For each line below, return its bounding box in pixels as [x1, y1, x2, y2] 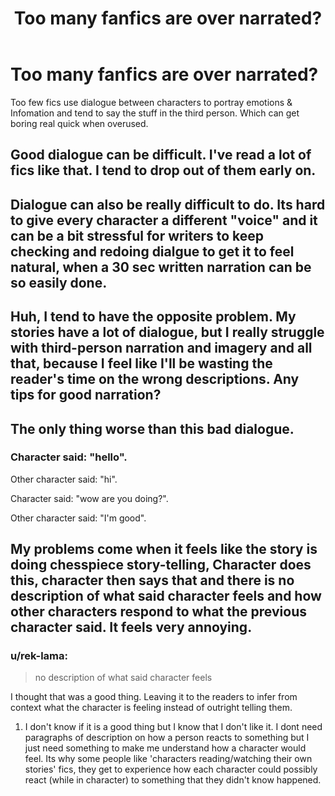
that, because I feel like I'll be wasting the [10, 355, 273, 372]
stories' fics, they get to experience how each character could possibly [24, 763, 318, 776]
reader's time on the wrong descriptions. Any [10, 371, 300, 388]
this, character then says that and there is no [10, 572, 295, 589]
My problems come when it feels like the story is [10, 541, 318, 558]
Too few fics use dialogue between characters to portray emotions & [10, 96, 293, 108]
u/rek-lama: [10, 649, 69, 663]
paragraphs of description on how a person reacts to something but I [24, 732, 310, 744]
